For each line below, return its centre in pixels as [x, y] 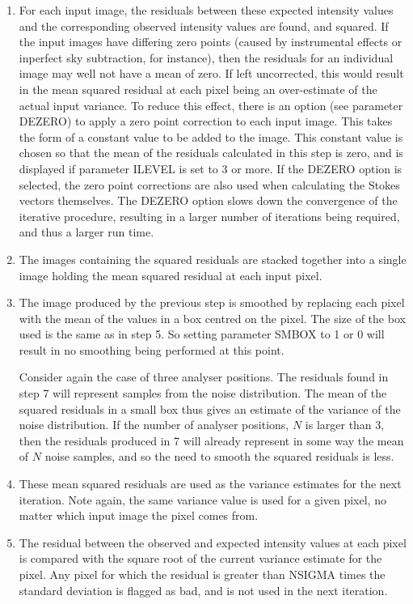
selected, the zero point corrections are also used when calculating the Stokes [209, 184]
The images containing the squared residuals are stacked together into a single [213, 259]
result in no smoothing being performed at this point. [152, 349]
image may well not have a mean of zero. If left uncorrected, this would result [211, 73]
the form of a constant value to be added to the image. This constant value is [211, 136]
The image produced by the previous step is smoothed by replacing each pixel [212, 302]
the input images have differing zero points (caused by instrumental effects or [211, 42]
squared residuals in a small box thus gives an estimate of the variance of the [210, 408]
